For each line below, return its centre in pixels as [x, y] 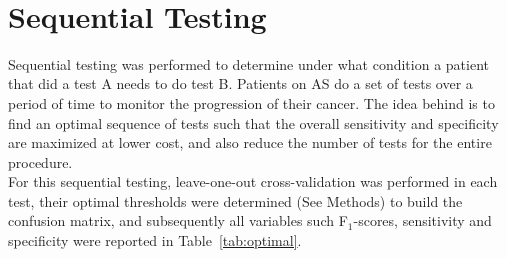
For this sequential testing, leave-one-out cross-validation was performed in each [253, 181]
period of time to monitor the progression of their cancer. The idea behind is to [251, 102]
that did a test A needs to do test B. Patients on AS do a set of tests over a [240, 83]
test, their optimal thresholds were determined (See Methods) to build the [235, 200]
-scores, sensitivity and [422, 220]
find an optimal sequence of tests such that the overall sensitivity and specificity [253, 122]
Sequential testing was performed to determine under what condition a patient [248, 63]
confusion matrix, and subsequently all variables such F [178, 220]
